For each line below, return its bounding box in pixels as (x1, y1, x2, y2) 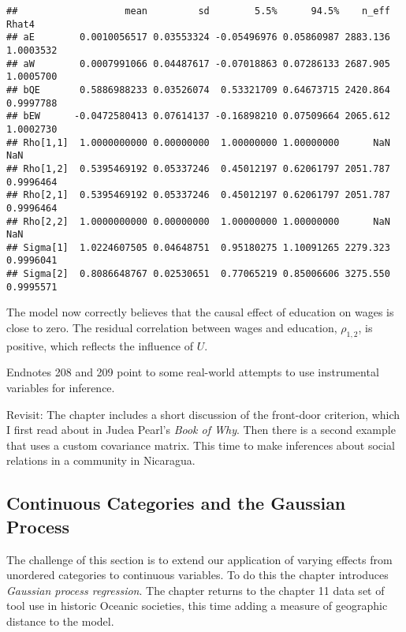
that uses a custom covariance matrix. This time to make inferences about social (6, 436, 395, 453)
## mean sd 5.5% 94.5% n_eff (6, 6, 390, 17)
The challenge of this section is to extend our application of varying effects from (6, 551, 393, 567)
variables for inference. (6, 380, 115, 396)
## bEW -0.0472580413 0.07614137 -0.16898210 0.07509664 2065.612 (6, 110, 390, 122)
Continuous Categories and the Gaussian (6, 491, 346, 515)
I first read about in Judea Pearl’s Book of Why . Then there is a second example (6, 421, 396, 438)
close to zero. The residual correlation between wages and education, (6, 320, 337, 336)
